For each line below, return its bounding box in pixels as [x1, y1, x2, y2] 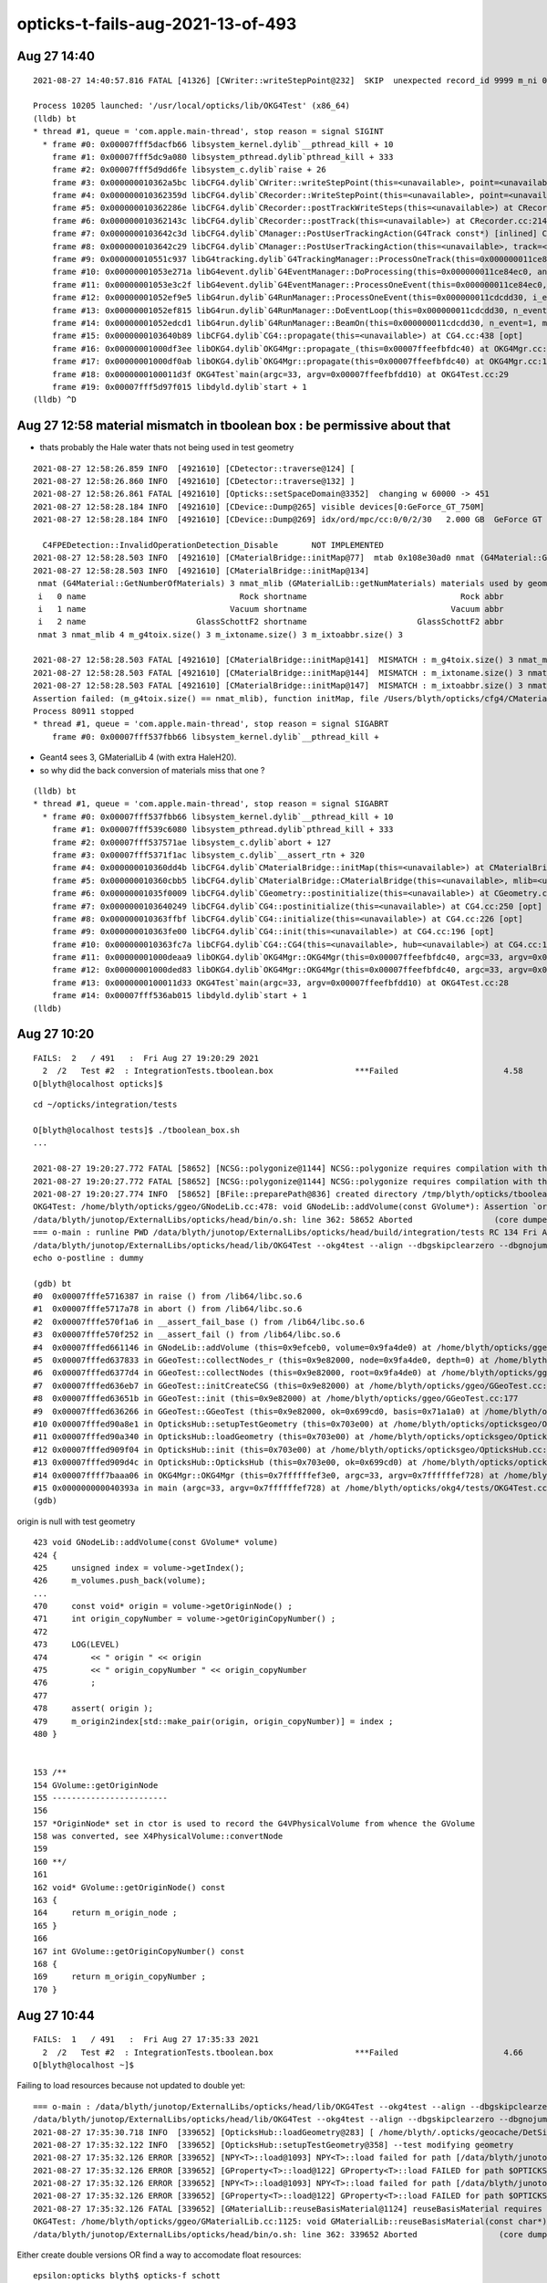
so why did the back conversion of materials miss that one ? [39, 764, 265, 775]
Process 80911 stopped [33, 706, 135, 717]
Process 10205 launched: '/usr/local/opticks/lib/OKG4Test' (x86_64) [33, 100, 351, 111]
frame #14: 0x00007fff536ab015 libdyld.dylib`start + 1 [51, 991, 307, 1001]
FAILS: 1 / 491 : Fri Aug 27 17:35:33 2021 [33, 2035, 260, 2045]
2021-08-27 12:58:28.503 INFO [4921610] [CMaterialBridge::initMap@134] [33, 565, 370, 575]
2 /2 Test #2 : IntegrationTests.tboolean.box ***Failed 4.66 [42, 2046, 523, 2057]
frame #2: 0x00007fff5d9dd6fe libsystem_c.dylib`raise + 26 [51, 164, 327, 175]
